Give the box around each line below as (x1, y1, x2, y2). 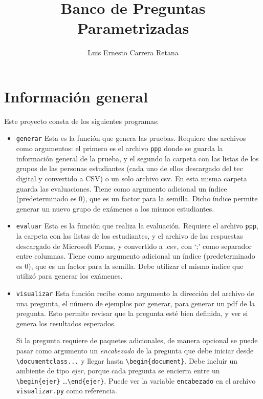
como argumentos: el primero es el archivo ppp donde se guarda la (16, 143, 223, 154)
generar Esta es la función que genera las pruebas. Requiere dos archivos (16, 133, 246, 143)
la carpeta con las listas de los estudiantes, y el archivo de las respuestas (16, 230, 243, 241)
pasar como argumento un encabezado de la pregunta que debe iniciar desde (16, 345, 254, 355)
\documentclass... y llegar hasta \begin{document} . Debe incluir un (16, 355, 238, 366)
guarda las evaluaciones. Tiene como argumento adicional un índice (16, 183, 227, 194)
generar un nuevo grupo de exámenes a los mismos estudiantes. (16, 203, 214, 214)
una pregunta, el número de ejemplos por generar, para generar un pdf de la (16, 298, 255, 308)
